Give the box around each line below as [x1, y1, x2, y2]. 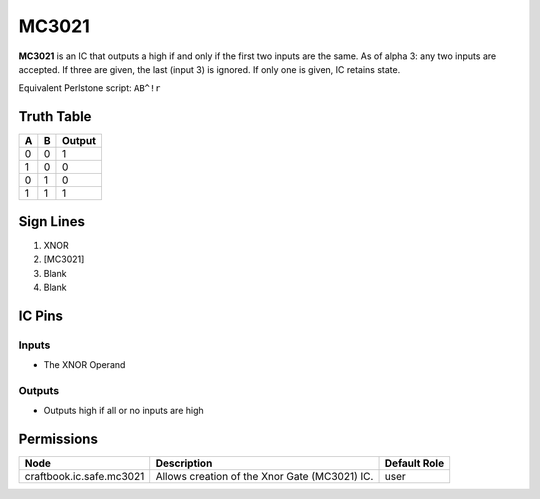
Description [155, 456, 213, 470]
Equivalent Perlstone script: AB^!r [18, 82, 161, 94]
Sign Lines [18, 213, 85, 230]
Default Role [384, 456, 445, 470]
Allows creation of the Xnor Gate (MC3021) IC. [155, 470, 374, 484]
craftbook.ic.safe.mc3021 [24, 470, 145, 484]
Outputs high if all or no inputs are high [43, 405, 204, 417]
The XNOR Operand [43, 359, 126, 371]
